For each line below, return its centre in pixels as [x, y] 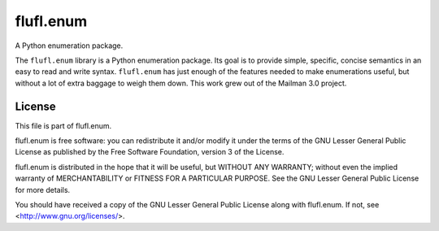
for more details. [43, 190]
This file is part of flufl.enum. [63, 125]
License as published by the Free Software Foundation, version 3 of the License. [150, 152]
